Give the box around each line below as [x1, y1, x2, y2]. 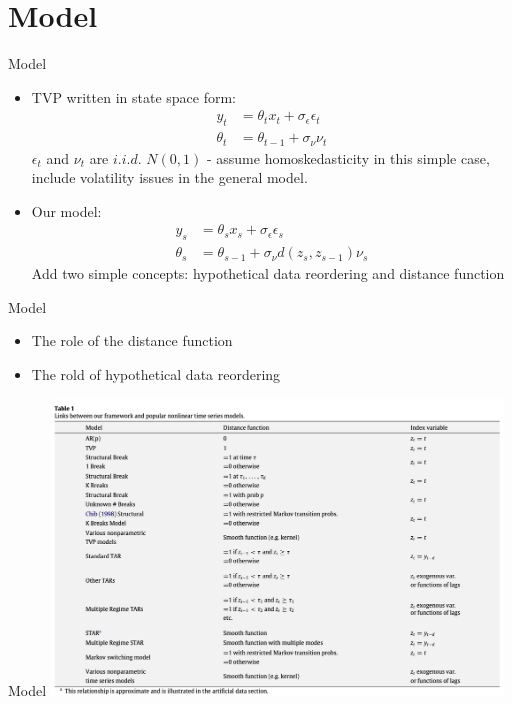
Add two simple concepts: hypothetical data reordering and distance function [31, 263, 505, 284]
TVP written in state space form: [31, 86, 236, 107]
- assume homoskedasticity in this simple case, [206, 147, 490, 168]
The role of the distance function [31, 330, 233, 351]
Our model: [31, 200, 102, 221]
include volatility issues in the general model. [31, 167, 308, 188]
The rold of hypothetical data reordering [31, 364, 281, 385]
